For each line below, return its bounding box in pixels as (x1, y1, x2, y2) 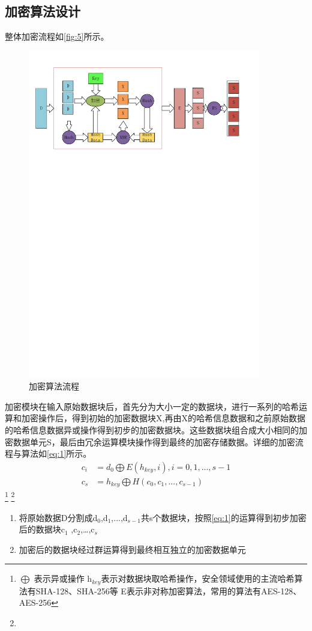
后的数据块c (19, 523, 65, 535)
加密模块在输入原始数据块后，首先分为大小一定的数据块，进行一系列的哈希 (5, 400, 299, 412)
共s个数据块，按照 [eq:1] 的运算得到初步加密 (140, 511, 307, 523)
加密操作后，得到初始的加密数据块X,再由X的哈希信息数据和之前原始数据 (21, 412, 305, 424)
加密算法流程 (29, 380, 79, 392)
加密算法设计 (5, 2, 80, 20)
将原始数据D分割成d (19, 511, 98, 523)
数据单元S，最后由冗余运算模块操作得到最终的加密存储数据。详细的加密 (13, 435, 295, 448)
